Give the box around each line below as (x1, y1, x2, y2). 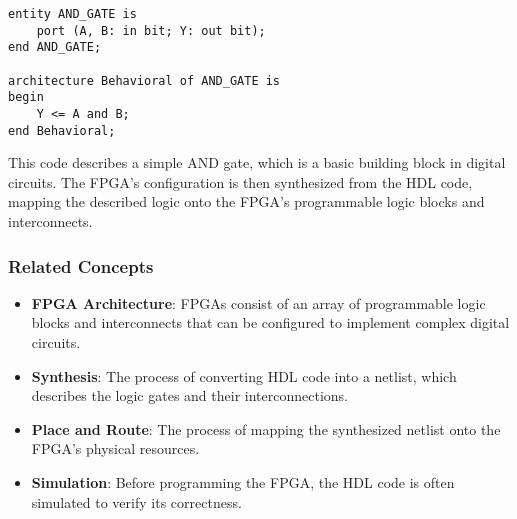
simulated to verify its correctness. (31, 491, 242, 512)
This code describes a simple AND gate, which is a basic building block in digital (8, 152, 506, 173)
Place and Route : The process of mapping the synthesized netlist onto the (31, 418, 501, 439)
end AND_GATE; (8, 40, 102, 55)
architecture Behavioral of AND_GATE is (8, 73, 281, 88)
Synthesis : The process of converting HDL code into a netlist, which (31, 365, 457, 386)
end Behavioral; (8, 123, 116, 138)
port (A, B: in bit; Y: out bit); (36, 23, 266, 38)
